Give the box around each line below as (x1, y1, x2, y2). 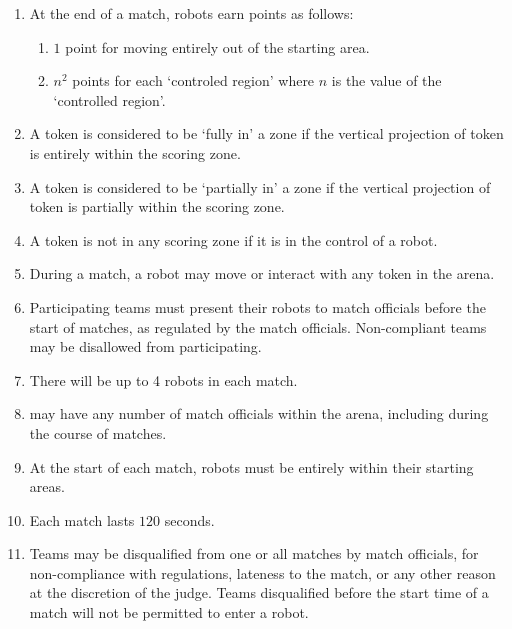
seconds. (164, 509, 215, 530)
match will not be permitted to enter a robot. (29, 602, 309, 623)
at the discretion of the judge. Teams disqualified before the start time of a (29, 582, 489, 603)
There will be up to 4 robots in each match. (29, 369, 298, 390)
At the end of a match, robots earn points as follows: (29, 3, 354, 23)
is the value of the (331, 70, 442, 91)
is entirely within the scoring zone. (29, 142, 241, 163)
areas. (29, 476, 65, 497)
